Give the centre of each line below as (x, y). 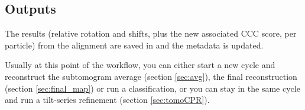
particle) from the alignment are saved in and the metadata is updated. (134, 45)
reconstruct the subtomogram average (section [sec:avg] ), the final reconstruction (151, 76)
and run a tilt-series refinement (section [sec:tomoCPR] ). (107, 100)
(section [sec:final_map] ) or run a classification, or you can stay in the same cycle (152, 88)
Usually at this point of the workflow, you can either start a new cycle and (140, 65)
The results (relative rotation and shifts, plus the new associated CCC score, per (151, 33)
